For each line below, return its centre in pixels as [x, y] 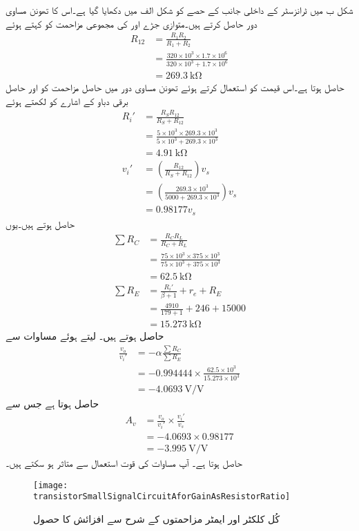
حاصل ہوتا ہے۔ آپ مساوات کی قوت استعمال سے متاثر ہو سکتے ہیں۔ [124, 463]
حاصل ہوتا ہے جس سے [52, 404]
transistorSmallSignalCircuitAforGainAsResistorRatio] [162, 497]
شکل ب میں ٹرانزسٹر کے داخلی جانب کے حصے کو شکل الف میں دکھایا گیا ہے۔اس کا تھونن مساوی [179, 10]
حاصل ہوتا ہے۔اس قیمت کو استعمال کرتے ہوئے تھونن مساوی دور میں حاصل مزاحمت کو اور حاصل [175, 87]
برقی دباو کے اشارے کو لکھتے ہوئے [67, 100]
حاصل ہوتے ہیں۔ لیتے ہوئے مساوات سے [85, 336]
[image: [51, 485]
